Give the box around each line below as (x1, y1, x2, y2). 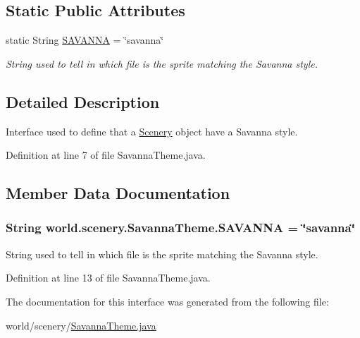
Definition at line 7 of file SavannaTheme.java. (6, 147, 206, 162)
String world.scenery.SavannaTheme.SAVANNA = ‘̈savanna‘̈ (6, 219, 355, 236)
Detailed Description (6, 90, 160, 112)
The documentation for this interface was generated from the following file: (6, 294, 329, 308)
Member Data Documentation (6, 182, 230, 204)
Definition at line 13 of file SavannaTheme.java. (6, 270, 211, 285)
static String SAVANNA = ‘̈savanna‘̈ (6, 32, 164, 47)
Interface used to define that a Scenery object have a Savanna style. (6, 123, 298, 138)
